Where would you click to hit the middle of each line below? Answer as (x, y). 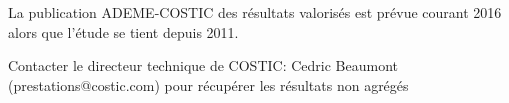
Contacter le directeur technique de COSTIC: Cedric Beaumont (203, 65)
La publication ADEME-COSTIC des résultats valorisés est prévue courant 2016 (255, 12)
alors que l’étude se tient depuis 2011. (123, 31)
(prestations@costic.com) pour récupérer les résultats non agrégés (208, 84)
